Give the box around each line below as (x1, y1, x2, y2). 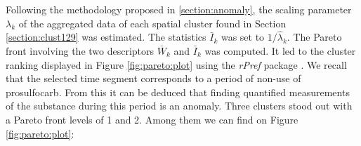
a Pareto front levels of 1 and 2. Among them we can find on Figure (6, 112, 298, 126)
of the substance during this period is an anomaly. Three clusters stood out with (6, 98, 353, 113)
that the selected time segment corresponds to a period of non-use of (6, 71, 301, 86)
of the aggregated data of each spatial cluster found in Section (18, 15, 287, 30)
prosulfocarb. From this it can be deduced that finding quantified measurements (6, 84, 350, 99)
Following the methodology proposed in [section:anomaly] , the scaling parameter (6, 2, 352, 16)
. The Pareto (287, 29, 342, 44)
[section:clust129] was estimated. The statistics (6, 29, 206, 44)
